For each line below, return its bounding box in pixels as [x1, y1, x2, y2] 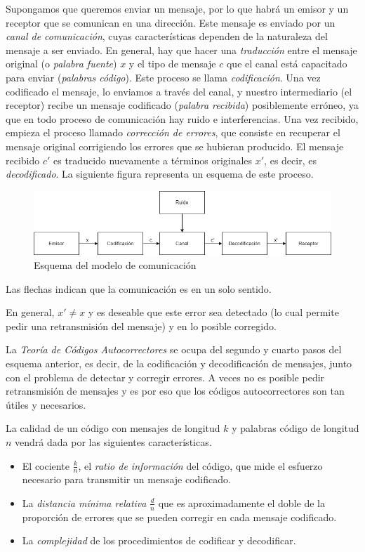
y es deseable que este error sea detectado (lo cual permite [88, 305, 339, 320]
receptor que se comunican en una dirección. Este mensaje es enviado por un [6, 15, 336, 29]
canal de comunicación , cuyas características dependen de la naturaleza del [6, 29, 328, 44]
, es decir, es [264, 152, 317, 167]
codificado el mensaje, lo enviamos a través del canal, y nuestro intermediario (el [6, 84, 352, 98]
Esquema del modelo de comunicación [34, 257, 197, 272]
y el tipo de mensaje [128, 56, 216, 71]
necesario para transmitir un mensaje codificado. [22, 472, 231, 487]
